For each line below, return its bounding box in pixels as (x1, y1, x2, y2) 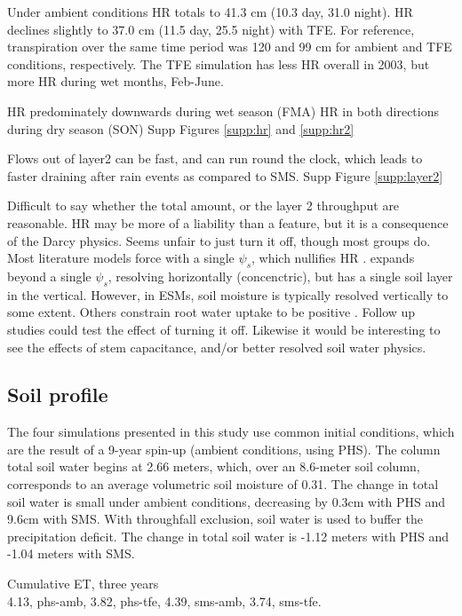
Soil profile (7, 381, 108, 408)
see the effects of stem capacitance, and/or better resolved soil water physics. (7, 337, 426, 356)
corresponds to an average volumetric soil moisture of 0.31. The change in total (7, 475, 439, 494)
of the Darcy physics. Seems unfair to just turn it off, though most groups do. (7, 231, 431, 249)
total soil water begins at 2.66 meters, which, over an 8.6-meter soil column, (7, 457, 420, 476)
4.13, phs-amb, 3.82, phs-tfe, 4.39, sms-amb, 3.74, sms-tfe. (7, 591, 322, 610)
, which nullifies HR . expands (251, 249, 415, 267)
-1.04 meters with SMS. (7, 544, 135, 563)
